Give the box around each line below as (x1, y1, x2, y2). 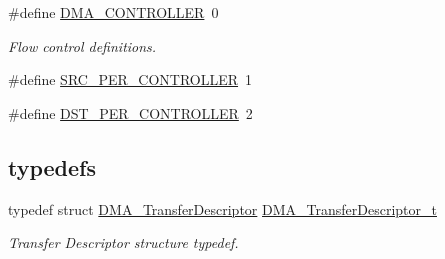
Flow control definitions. (8, 35, 157, 56)
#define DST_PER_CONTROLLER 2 (8, 102, 253, 123)
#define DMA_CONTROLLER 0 (8, 2, 219, 22)
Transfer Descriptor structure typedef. (8, 232, 239, 253)
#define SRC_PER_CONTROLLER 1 (8, 69, 253, 90)
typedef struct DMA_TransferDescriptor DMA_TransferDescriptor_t (8, 198, 437, 219)
